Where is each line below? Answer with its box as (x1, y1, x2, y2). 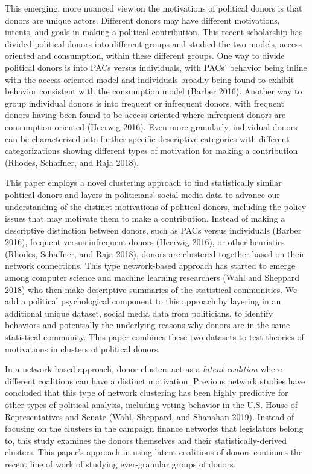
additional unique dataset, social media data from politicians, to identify (5, 306, 273, 319)
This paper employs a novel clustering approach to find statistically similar (5, 176, 282, 189)
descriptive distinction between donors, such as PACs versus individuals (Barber (5, 223, 302, 236)
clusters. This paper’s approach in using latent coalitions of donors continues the (5, 446, 303, 458)
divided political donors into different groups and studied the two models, (5, 37, 277, 50)
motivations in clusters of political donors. (5, 342, 161, 355)
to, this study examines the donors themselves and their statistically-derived (5, 433, 287, 446)
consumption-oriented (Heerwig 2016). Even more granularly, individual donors (5, 120, 298, 133)
